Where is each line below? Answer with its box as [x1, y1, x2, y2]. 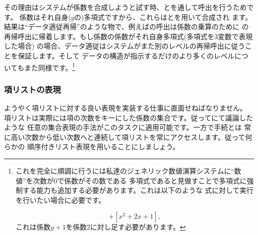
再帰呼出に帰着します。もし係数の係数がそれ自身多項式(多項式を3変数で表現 [4, 31, 253, 41]
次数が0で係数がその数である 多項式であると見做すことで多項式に [33, 175, 247, 185]
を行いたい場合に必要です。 [15, 194, 106, 205]
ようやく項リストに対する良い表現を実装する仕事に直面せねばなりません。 [4, 103, 247, 113]
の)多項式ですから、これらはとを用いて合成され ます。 [74, 11, 252, 22]
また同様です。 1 [24, 60, 75, 72]
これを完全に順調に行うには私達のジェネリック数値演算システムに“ [15, 166, 234, 176]
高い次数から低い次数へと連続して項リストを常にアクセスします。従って [10, 131, 246, 142]
